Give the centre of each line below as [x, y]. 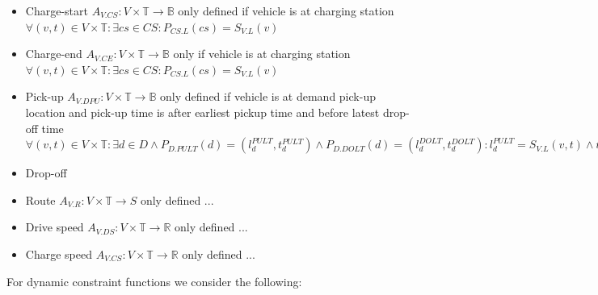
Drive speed [55, 227]
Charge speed [59, 253]
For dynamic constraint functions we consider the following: [154, 281]
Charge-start [57, 10]
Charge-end [54, 54]
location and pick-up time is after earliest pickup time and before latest [202, 112]
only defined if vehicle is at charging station [286, 10]
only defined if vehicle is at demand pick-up [268, 96]
